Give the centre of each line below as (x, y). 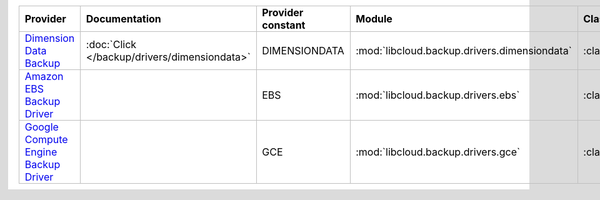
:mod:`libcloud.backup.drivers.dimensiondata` (463, 50)
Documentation (123, 18)
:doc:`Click (111, 44)
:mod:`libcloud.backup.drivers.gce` (438, 152)
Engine (41, 152)
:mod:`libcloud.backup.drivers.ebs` (437, 95)
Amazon (44, 76)
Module (374, 18)
